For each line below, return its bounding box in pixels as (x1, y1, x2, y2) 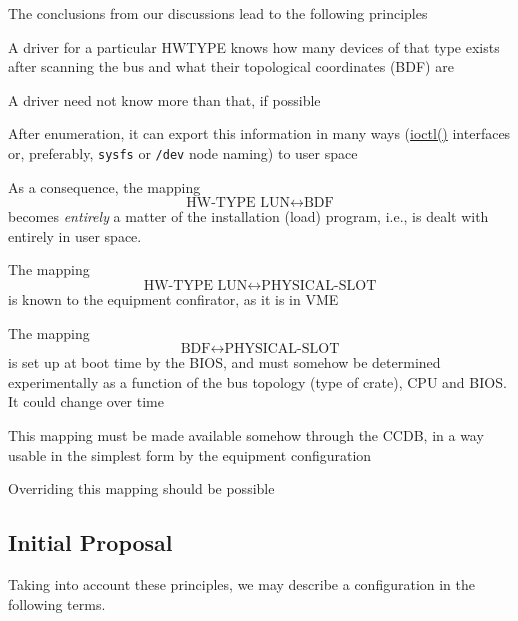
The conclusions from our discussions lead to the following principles (8, 3, 428, 23)
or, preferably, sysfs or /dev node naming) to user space (8, 142, 358, 163)
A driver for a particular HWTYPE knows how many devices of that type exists (8, 36, 500, 57)
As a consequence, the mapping (8, 176, 201, 197)
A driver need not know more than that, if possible (8, 89, 321, 110)
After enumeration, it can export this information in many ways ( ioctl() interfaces (8, 123, 511, 144)
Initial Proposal (8, 527, 173, 558)
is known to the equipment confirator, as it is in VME (8, 289, 339, 309)
